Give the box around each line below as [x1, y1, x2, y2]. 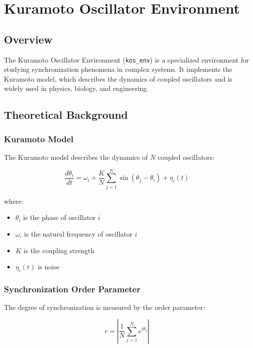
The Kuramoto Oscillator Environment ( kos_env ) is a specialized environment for [4, 54, 249, 65]
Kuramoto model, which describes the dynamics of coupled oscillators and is [4, 73, 232, 84]
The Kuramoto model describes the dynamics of [4, 152, 148, 162]
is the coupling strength [23, 245, 95, 255]
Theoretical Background [4, 107, 128, 122]
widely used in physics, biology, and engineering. [4, 83, 149, 93]
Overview [4, 31, 53, 46]
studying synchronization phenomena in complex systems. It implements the [4, 64, 232, 74]
